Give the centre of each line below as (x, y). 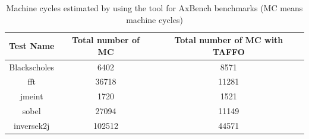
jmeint (31, 96)
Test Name (32, 45)
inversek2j (32, 125)
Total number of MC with (229, 40)
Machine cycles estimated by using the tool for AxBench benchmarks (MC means (154, 8)
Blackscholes (32, 67)
